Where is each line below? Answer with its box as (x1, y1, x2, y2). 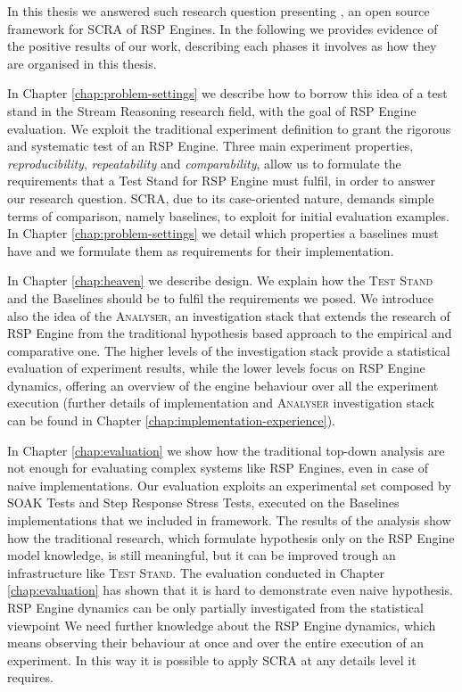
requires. (7, 668, 54, 687)
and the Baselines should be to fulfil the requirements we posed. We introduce (7, 288, 433, 307)
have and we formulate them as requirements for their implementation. (7, 241, 394, 259)
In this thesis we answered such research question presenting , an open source (7, 2, 430, 20)
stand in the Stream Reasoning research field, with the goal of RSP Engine (7, 101, 417, 119)
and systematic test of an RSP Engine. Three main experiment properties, (7, 136, 414, 155)
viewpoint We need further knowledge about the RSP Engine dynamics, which (7, 615, 436, 634)
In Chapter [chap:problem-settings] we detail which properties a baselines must (7, 224, 439, 243)
